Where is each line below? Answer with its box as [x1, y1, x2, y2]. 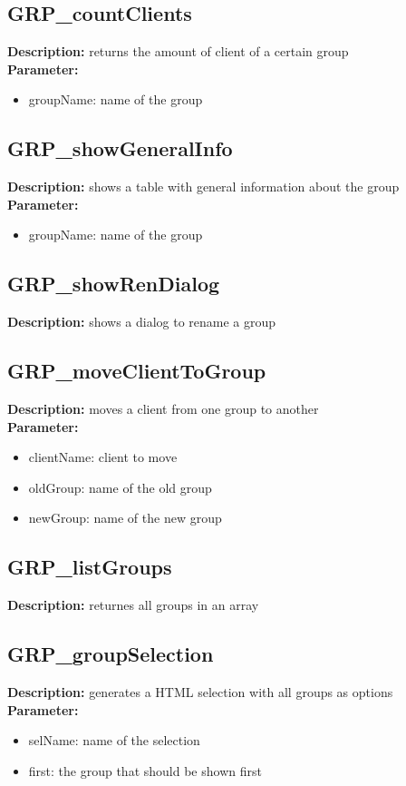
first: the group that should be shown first [28, 761, 262, 780]
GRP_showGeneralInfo [7, 134, 233, 162]
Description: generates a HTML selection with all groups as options [7, 682, 393, 701]
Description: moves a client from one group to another [7, 398, 319, 418]
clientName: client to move [28, 447, 178, 467]
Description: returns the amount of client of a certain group [7, 42, 349, 61]
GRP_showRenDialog [7, 270, 220, 298]
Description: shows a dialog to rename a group [7, 312, 276, 331]
